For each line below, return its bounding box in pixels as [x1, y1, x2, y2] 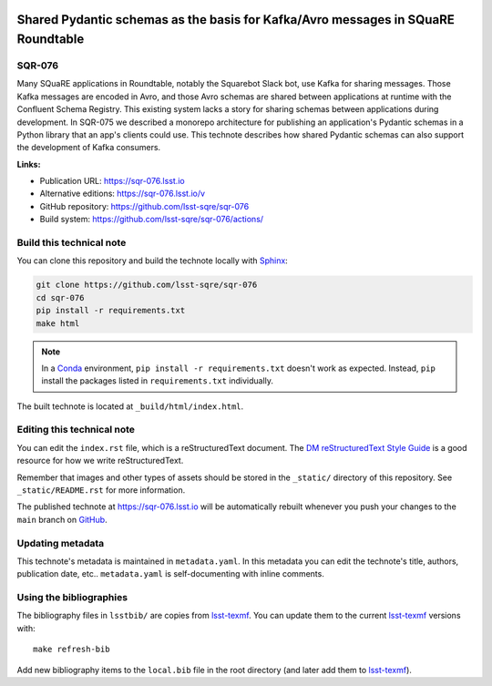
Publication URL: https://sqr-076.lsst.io [39, 176, 186, 187]
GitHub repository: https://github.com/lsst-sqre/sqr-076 [39, 200, 250, 211]
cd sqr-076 [36, 292, 85, 302]
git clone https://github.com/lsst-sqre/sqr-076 [36, 280, 258, 291]
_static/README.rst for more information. [16, 485, 186, 496]
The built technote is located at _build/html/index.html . [16, 401, 244, 412]
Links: [16, 159, 41, 169]
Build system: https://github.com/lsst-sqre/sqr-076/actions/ [39, 214, 264, 225]
